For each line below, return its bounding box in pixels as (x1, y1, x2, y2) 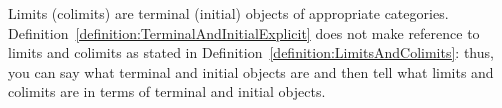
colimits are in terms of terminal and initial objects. (8, 81, 326, 102)
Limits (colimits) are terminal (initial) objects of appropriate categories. (8, 3, 449, 23)
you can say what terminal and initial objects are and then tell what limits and (8, 61, 494, 82)
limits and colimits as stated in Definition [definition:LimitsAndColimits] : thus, (8, 42, 494, 63)
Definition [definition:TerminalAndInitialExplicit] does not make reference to (8, 22, 480, 43)
